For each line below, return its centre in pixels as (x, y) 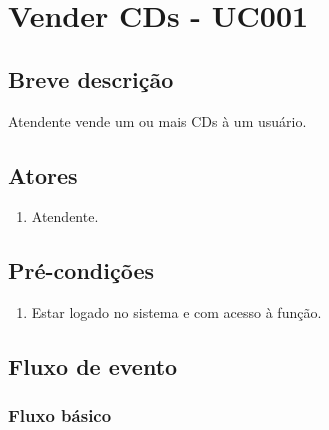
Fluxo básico (60, 415)
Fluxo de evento (93, 366)
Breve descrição (91, 78)
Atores (43, 174)
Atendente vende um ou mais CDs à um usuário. (157, 120)
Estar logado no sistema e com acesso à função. (176, 312)
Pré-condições (81, 270)
